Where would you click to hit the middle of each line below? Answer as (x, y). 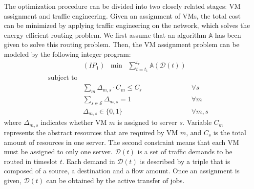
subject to (63, 78)
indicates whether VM (74, 122)
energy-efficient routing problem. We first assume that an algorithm (105, 35)
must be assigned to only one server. (58, 152)
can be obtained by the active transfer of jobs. (115, 180)
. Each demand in (89, 161)
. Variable (197, 122)
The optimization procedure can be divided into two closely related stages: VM (122, 6)
